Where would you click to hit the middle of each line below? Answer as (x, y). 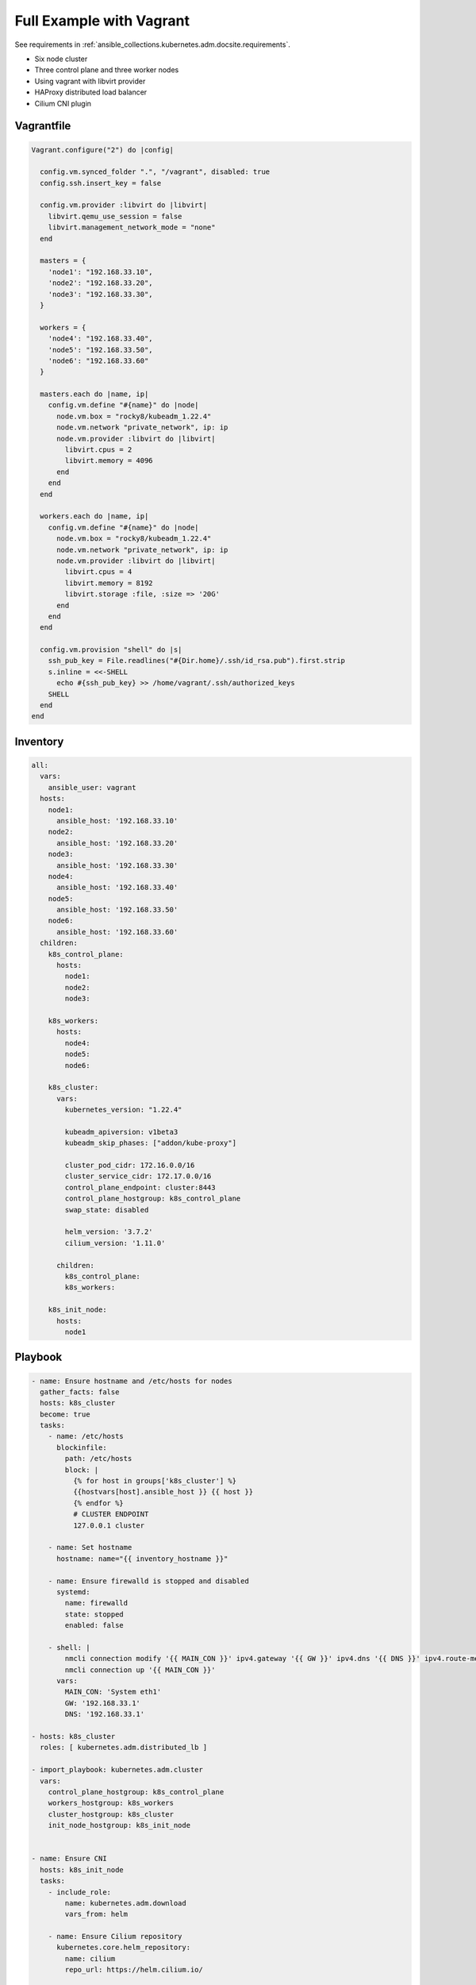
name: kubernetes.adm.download (125, 1903)
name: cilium (90, 1958)
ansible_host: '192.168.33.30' (117, 865)
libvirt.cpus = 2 (98, 450)
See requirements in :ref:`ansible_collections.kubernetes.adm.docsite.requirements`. (153, 44)
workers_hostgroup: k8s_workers (111, 1803)
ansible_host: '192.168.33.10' (117, 821)
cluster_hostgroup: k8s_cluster (111, 1814)
